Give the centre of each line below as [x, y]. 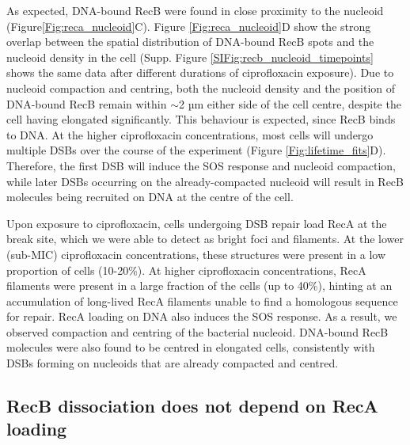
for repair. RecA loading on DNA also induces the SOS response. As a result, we [202, 316]
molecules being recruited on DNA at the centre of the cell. [150, 197]
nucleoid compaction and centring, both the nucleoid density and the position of [201, 87]
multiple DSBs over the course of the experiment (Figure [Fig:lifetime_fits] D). [196, 150]
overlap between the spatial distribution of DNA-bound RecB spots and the [190, 42]
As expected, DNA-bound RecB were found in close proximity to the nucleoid [195, 10]
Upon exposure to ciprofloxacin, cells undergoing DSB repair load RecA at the [197, 223]
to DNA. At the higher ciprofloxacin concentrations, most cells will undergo [190, 134]
